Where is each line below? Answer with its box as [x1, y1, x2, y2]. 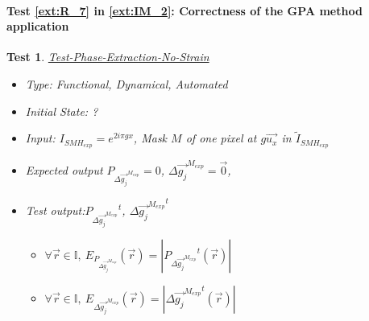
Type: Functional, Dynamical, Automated [25, 75, 228, 92]
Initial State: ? [25, 102, 98, 119]
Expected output [25, 161, 103, 178]
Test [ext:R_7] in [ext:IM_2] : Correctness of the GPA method [6, 2, 363, 19]
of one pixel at [185, 130, 257, 146]
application [6, 18, 69, 35]
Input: [25, 130, 56, 146]
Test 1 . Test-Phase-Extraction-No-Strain [6, 48, 209, 65]
